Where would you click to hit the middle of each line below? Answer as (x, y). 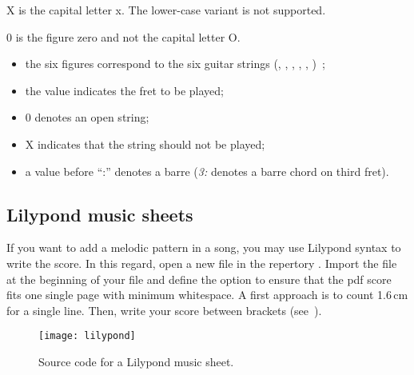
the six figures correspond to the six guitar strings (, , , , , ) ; (175, 64)
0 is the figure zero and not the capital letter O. (123, 36)
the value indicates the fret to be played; (125, 90)
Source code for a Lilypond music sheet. (136, 361)
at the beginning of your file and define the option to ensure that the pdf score (199, 279)
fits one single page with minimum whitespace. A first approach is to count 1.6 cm (207, 295)
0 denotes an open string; (87, 117)
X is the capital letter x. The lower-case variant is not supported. (166, 10)
